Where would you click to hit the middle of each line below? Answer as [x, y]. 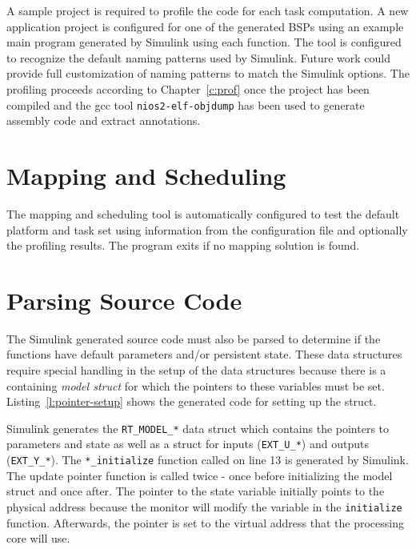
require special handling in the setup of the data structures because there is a [196, 370]
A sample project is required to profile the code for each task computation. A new [208, 10]
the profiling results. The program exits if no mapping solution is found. [183, 245]
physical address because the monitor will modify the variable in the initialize [204, 506]
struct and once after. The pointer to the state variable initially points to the [196, 491]
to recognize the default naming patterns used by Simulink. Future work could [199, 57]
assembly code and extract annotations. [104, 120]
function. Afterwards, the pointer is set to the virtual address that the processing [206, 522]
